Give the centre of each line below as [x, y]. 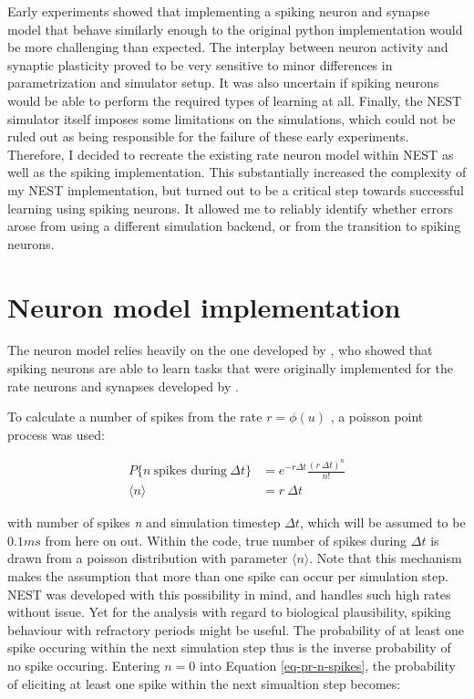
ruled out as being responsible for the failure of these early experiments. [208, 136]
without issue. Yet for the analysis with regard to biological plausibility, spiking [229, 612]
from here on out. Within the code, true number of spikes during [226, 540]
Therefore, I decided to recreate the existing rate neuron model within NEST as [231, 154]
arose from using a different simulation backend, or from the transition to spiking [234, 226]
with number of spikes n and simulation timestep [144, 522]
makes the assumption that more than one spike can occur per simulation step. [228, 575]
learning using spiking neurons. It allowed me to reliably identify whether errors [231, 208]
